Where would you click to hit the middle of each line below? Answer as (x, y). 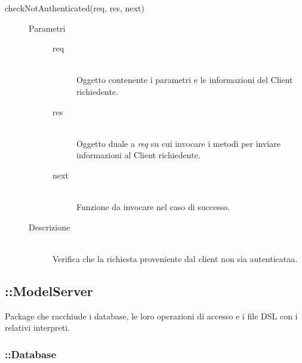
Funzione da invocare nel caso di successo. (153, 207)
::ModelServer (49, 290)
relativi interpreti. (38, 327)
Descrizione (50, 227)
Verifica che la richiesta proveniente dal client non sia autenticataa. (175, 258)
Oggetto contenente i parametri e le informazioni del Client (185, 80)
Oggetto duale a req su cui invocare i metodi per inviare (178, 143)
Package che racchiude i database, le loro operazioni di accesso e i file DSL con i (151, 316)
